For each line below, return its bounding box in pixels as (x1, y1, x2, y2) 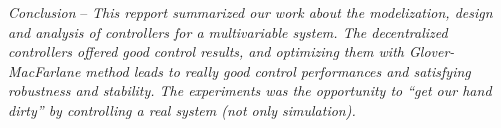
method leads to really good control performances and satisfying (85, 60, 471, 81)
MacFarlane (8, 60, 81, 81)
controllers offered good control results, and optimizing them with (8, 41, 404, 62)
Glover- (408, 41, 455, 62)
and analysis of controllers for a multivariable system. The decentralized (8, 21, 448, 42)
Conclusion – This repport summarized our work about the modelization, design (8, 2, 493, 22)
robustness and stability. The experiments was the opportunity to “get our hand (8, 80, 492, 101)
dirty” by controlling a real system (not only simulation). (8, 99, 356, 120)
